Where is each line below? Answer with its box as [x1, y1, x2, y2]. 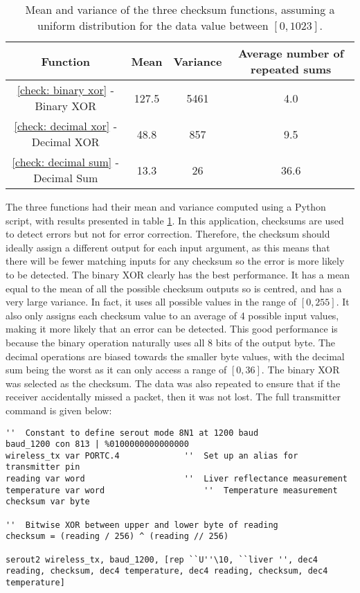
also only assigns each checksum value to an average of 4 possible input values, [6, 308, 339, 322]
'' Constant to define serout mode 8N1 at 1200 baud [6, 427, 259, 438]
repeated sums [251, 61, 332, 77]
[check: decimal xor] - [14, 118, 117, 134]
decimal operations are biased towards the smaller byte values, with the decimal [6, 348, 345, 363]
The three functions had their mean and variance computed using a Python [6, 200, 326, 213]
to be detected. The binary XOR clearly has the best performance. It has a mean [6, 267, 350, 281]
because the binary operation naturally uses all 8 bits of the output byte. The [6, 335, 336, 349]
